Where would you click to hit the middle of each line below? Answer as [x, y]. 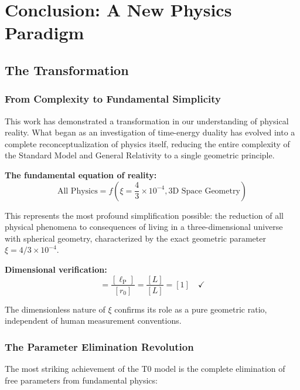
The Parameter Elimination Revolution [99, 346]
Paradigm [45, 33]
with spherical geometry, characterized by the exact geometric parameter [135, 238]
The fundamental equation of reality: [81, 174]
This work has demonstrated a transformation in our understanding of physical [147, 121]
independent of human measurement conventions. [93, 321]
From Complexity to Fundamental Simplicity [113, 99]
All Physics [77, 191]
